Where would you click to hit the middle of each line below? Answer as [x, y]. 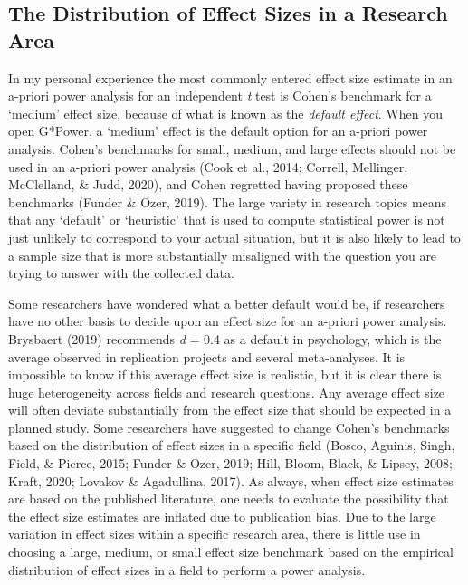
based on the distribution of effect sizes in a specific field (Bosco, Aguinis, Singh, [232, 445]
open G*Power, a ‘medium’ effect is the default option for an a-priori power [218, 131]
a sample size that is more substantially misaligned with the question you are [223, 255]
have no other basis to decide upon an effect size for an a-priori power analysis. [228, 321]
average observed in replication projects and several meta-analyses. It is [207, 356]
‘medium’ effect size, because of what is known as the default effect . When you [226, 113]
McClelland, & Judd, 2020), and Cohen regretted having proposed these [208, 184]
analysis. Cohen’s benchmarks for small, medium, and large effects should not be [232, 148]
